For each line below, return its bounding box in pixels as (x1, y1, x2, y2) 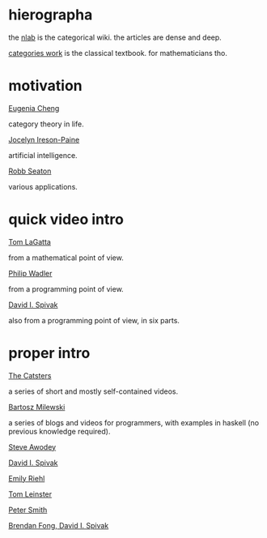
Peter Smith (8, 505, 48, 515)
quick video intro (8, 211, 124, 228)
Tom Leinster (8, 489, 53, 499)
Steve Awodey (8, 442, 57, 451)
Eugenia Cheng (8, 103, 60, 113)
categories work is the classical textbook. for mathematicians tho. (8, 48, 228, 58)
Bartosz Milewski (8, 402, 66, 412)
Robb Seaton (8, 166, 52, 176)
